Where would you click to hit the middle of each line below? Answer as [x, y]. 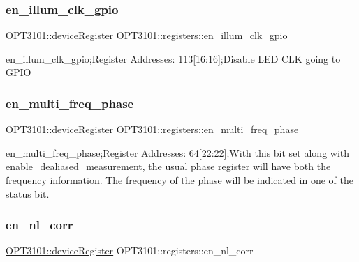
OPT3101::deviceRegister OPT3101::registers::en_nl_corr [130, 251]
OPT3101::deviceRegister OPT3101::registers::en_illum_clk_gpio [147, 35]
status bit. [28, 193]
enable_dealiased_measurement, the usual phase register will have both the [168, 166]
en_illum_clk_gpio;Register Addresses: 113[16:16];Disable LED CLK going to [173, 58]
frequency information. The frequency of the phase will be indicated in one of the [180, 180]
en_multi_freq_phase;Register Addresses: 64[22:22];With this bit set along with [178, 152]
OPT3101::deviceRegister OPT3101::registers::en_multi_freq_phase [152, 129]
